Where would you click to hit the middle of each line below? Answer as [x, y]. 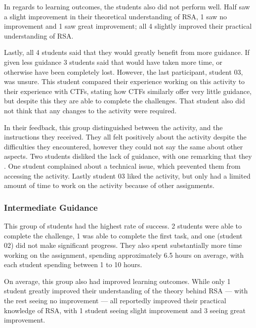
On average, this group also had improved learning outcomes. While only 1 [117, 281]
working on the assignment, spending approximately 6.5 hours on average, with [124, 255]
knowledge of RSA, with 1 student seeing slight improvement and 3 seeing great [125, 310]
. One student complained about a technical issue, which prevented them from [122, 165]
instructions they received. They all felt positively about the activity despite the [125, 137]
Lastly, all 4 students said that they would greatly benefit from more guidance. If [127, 52]
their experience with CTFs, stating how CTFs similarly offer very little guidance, [128, 91]
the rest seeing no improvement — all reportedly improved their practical [115, 301]
